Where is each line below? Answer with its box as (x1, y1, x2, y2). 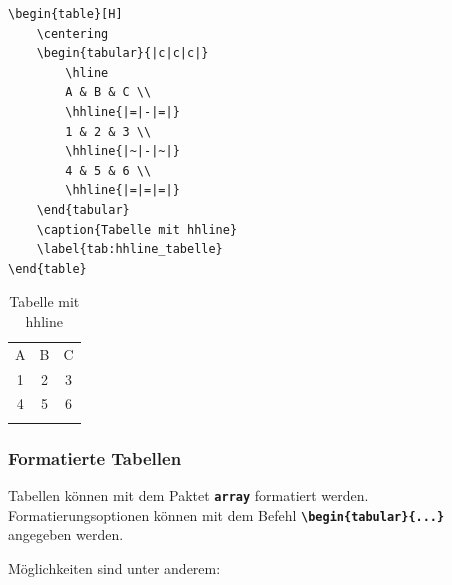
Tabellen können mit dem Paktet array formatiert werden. (8, 485, 369, 505)
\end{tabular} (36, 202, 130, 217)
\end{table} (8, 261, 87, 276)
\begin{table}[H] (8, 7, 123, 21)
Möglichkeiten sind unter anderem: (8, 557, 221, 578)
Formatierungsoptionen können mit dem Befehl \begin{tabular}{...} (8, 504, 445, 525)
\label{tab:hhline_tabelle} (36, 242, 223, 257)
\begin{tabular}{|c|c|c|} (36, 46, 209, 61)
